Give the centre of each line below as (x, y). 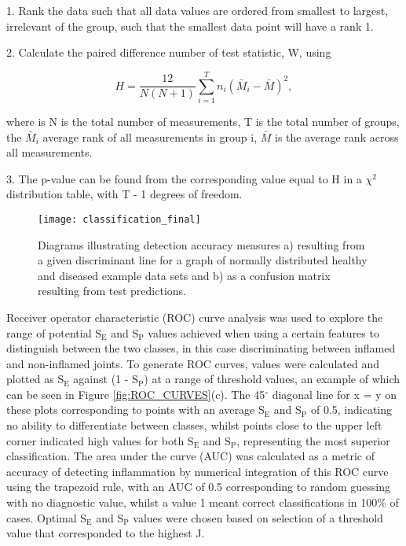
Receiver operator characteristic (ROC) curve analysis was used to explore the (195, 317)
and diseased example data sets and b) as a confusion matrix (184, 275)
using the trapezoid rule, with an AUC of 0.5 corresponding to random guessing (198, 487)
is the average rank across (337, 136)
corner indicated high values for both (95, 440)
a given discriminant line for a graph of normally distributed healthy (203, 260)
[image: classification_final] (119, 219)
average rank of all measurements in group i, (150, 136)
